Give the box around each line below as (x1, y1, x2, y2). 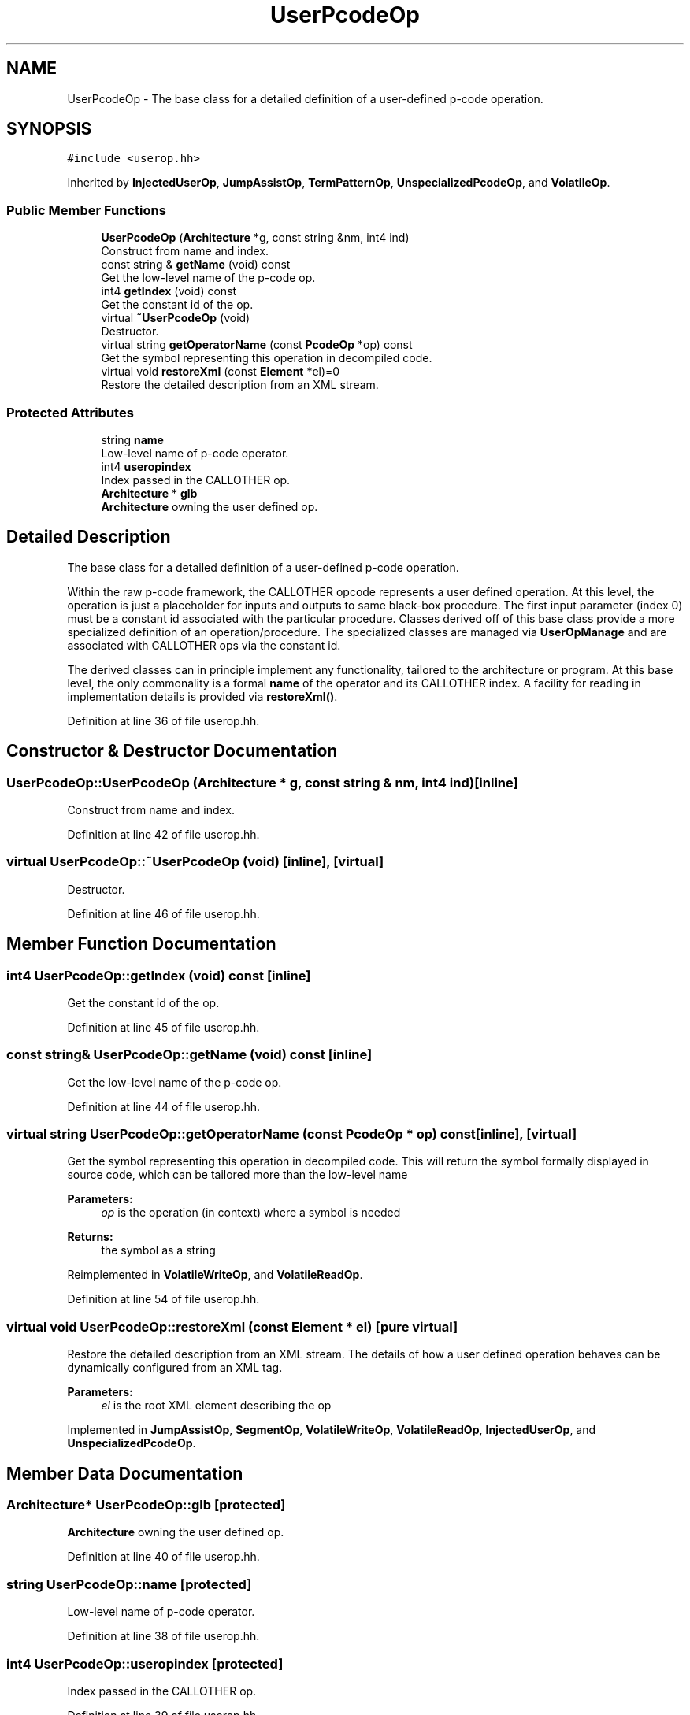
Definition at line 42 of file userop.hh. (67, 828, 260, 841)
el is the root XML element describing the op (101, 1398, 332, 1413)
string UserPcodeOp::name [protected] (6, 1576, 252, 1592)
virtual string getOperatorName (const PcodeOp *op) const (101, 338, 413, 352)
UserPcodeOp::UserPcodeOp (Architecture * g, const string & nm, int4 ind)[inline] (6, 774, 518, 791)
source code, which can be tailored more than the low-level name (67, 1168, 408, 1182)
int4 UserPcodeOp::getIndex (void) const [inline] (6, 967, 311, 983)
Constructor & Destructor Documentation (6, 741, 338, 761)
